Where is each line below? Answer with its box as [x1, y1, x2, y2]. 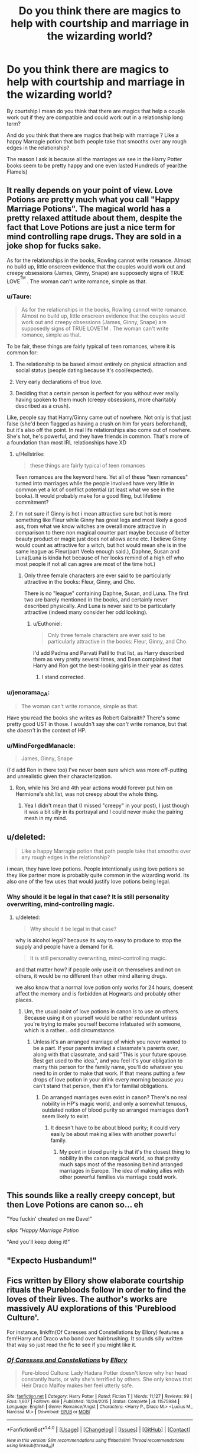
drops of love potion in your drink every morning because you [32, 1076, 184, 1083]
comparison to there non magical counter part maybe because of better [15, 529, 191, 536]
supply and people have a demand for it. [15, 943, 114, 950]
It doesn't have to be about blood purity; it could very [50, 1124, 181, 1131]
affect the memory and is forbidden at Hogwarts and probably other [15, 990, 181, 997]
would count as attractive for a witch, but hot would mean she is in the [15, 541, 187, 549]
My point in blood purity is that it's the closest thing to [59, 1148, 191, 1155]
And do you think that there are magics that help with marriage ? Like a [6, 132, 179, 139]
